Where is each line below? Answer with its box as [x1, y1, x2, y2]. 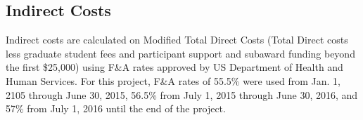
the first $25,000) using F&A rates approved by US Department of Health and [6, 60, 343, 74]
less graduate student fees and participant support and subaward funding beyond [6, 46, 355, 60]
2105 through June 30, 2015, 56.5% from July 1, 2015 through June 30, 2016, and [6, 87, 358, 102]
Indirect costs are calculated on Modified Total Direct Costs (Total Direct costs [6, 32, 348, 47]
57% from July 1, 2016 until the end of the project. [6, 101, 226, 116]
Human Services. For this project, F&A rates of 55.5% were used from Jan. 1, [6, 73, 340, 88]
